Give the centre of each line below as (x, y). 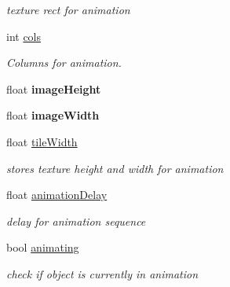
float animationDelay (57, 195)
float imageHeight (54, 88)
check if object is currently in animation (102, 273)
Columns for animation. (64, 63)
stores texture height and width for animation (115, 168)
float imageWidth (53, 115)
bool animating (43, 247)
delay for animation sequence (76, 221)
